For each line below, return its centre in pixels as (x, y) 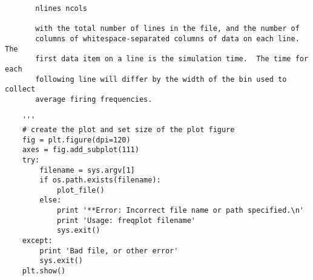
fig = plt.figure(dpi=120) (76, 140)
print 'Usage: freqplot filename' (126, 220)
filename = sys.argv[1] (87, 170)
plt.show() (44, 271)
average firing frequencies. (94, 99)
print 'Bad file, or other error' (109, 251)
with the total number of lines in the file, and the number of (167, 29)
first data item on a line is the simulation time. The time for (172, 59)
